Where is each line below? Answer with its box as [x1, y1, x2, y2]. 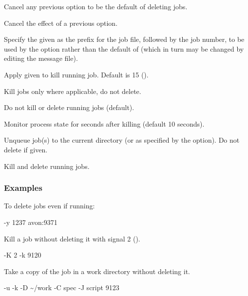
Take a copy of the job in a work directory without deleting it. [4, 266, 191, 276]
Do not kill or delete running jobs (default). [4, 102, 134, 112]
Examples [4, 182, 42, 194]
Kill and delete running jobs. [4, 161, 90, 171]
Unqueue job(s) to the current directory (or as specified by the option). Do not [4, 135, 240, 145]
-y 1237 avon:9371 [4, 217, 57, 227]
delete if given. [4, 144, 48, 154]
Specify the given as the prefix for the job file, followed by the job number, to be [4, 34, 245, 44]
